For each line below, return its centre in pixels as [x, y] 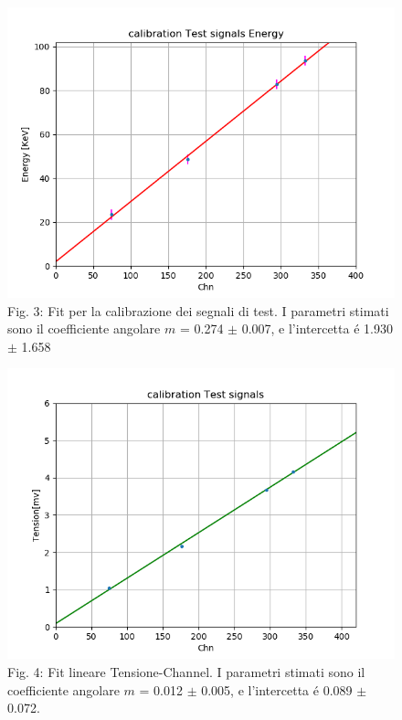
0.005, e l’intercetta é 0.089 [277, 689]
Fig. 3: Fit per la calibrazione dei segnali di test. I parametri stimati [198, 310]
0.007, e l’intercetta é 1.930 [317, 328]
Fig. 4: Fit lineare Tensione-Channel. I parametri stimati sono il [186, 671]
